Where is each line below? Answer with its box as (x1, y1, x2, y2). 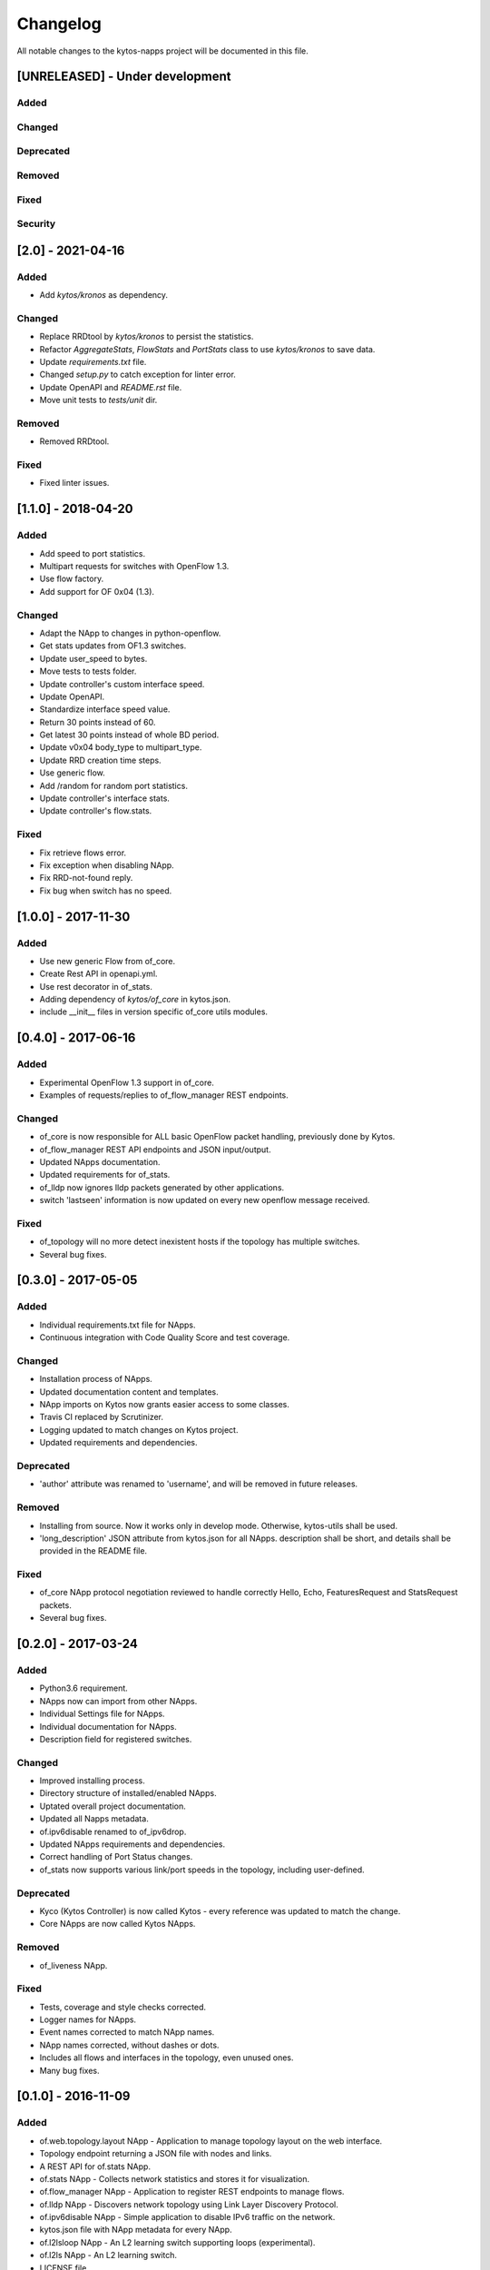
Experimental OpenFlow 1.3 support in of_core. (39, 1077, 215, 1088)
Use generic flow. (39, 767, 105, 778)
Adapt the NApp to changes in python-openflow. (39, 627, 221, 638)
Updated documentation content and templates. (39, 1386, 219, 1397)
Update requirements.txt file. (39, 357, 147, 368)
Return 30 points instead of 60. (39, 716, 156, 727)
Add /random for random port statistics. (39, 780, 188, 791)
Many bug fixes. (39, 2065, 100, 2076)
